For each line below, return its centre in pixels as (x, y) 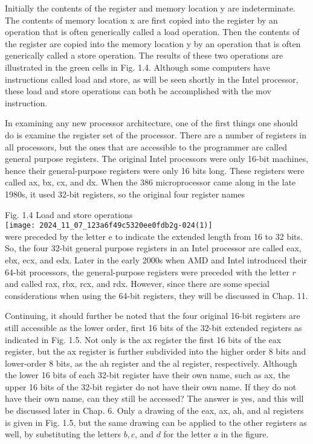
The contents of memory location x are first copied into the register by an (141, 20)
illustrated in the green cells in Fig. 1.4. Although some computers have (137, 67)
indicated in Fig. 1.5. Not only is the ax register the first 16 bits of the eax (143, 339)
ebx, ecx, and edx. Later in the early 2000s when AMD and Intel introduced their (156, 259)
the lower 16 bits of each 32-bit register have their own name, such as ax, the (147, 375)
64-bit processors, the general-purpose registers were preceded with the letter (147, 272)
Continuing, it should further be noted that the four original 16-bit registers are (153, 316)
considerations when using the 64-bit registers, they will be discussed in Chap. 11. (156, 295)
